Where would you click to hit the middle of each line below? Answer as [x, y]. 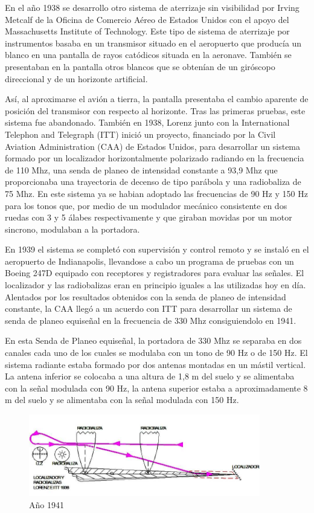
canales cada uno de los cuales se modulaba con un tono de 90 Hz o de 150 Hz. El [156, 353]
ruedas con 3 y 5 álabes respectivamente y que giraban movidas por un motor [149, 217]
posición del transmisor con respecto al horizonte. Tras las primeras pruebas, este [155, 110]
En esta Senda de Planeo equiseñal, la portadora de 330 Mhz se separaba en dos [153, 340]
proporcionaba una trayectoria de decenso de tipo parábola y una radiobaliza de [153, 182]
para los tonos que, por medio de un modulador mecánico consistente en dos [146, 205]
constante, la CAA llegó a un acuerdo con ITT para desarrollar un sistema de [149, 308]
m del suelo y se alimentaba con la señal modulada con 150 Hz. [122, 400]
